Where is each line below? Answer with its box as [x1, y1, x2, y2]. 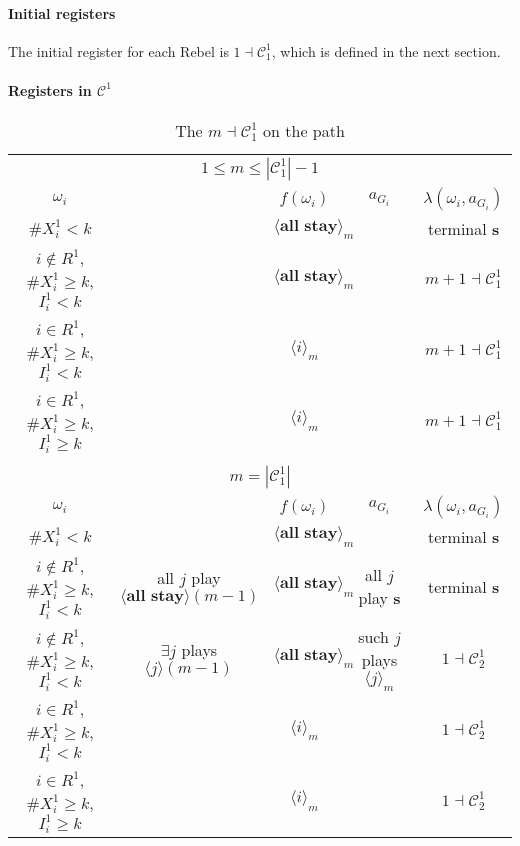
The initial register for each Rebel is [8, 40, 229, 61]
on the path [263, 119, 345, 143]
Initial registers [8, 2, 116, 23]
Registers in [8, 79, 92, 100]
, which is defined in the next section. [271, 40, 501, 61]
